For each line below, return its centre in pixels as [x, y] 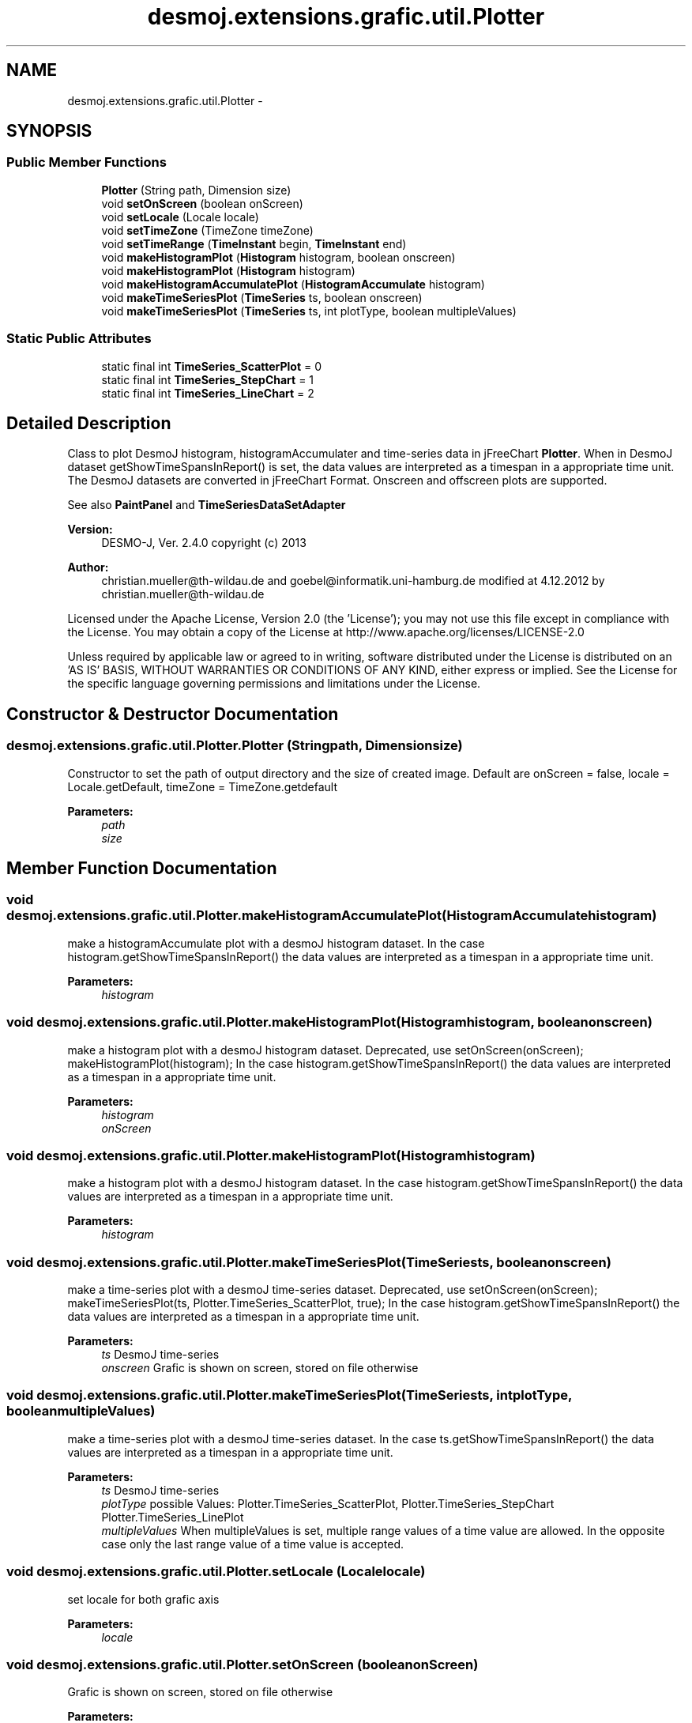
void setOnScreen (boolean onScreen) [202, 203]
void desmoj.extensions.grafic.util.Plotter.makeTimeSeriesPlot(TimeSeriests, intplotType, [289, 1395]
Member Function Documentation [142, 869]
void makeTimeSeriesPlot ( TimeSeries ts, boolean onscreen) [262, 297]
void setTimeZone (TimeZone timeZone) [207, 230]
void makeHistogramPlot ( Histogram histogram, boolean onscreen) [278, 257]
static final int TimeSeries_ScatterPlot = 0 [212, 366]
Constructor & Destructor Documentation [173, 714]
